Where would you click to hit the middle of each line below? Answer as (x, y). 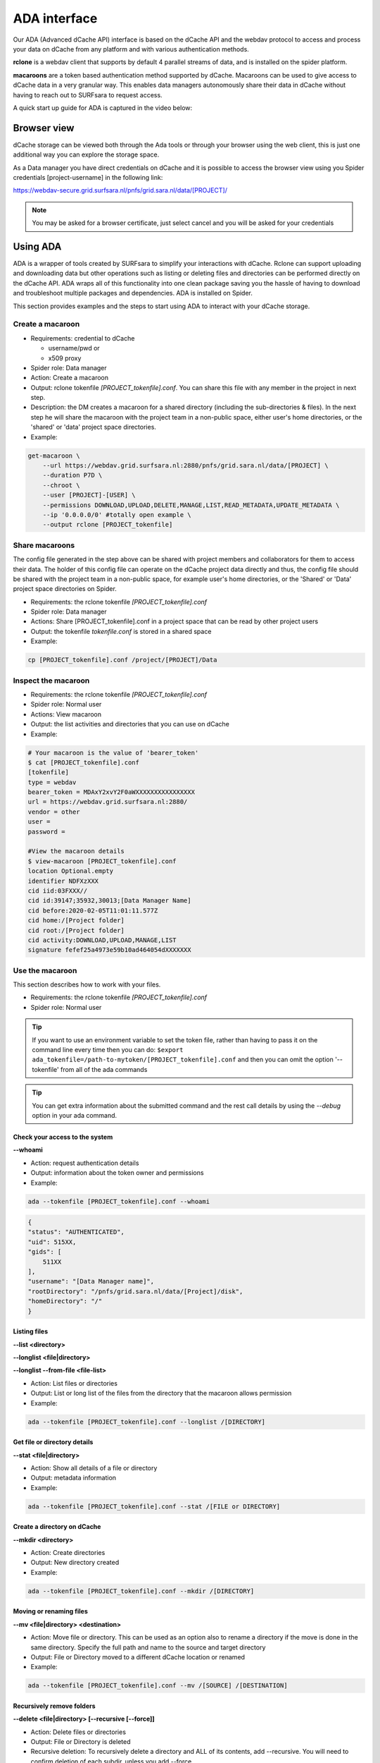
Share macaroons (44, 545)
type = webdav (52, 782)
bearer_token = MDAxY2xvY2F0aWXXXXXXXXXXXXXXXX (111, 792)
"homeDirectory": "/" (65, 1301)
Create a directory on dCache (57, 1527)
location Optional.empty (71, 871)
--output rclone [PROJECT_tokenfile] (108, 525)
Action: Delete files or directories (78, 1732)
